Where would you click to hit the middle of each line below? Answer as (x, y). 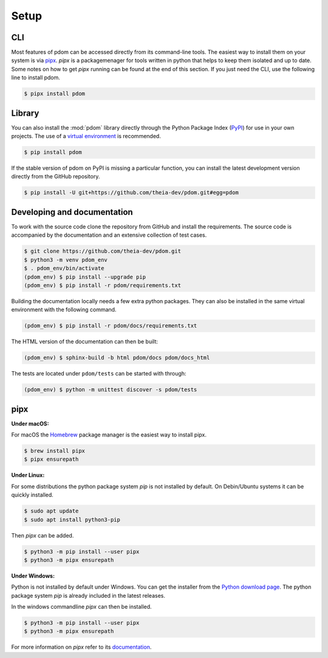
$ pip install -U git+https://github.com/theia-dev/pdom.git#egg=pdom (132, 193)
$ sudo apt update (51, 511)
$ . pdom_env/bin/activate (64, 268)
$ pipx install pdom (54, 94)
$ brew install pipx (54, 451)
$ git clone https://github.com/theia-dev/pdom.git (103, 251)
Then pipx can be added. (43, 535)
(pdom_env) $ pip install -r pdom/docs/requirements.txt (111, 326)
